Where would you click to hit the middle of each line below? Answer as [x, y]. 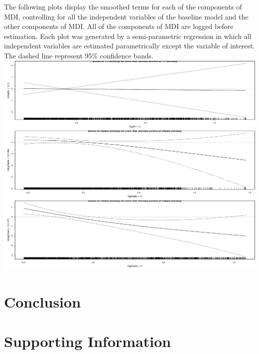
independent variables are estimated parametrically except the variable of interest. [129, 46]
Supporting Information [88, 341]
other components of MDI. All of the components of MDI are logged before [119, 26]
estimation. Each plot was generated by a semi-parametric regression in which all [128, 36]
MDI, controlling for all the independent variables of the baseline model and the [126, 16]
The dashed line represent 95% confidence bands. [79, 55]
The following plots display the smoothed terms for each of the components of [123, 6]
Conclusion [43, 302]
